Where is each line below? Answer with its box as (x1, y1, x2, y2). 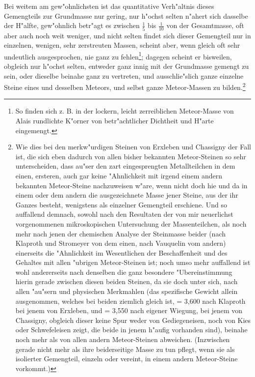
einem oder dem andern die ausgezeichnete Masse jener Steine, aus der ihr (15, 190, 238, 200)
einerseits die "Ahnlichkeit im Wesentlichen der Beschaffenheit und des (15, 247, 228, 258)
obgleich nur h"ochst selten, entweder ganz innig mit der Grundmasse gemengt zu (4, 60, 249, 71)
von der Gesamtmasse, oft (166, 20, 244, 30)
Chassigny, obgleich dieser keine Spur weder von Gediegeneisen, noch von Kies (15, 315, 251, 325)
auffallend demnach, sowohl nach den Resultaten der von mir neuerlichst (15, 209, 233, 219)
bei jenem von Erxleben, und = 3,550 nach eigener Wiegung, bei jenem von (15, 305, 243, 316)
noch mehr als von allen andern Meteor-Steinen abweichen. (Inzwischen (15, 334, 230, 345)
